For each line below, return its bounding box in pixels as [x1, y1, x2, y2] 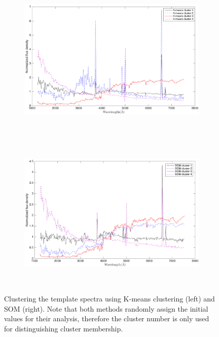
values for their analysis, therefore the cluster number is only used [4, 313, 209, 324]
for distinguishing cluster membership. [4, 323, 123, 333]
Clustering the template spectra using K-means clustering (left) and [4, 293, 215, 304]
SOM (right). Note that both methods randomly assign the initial [4, 303, 208, 314]
